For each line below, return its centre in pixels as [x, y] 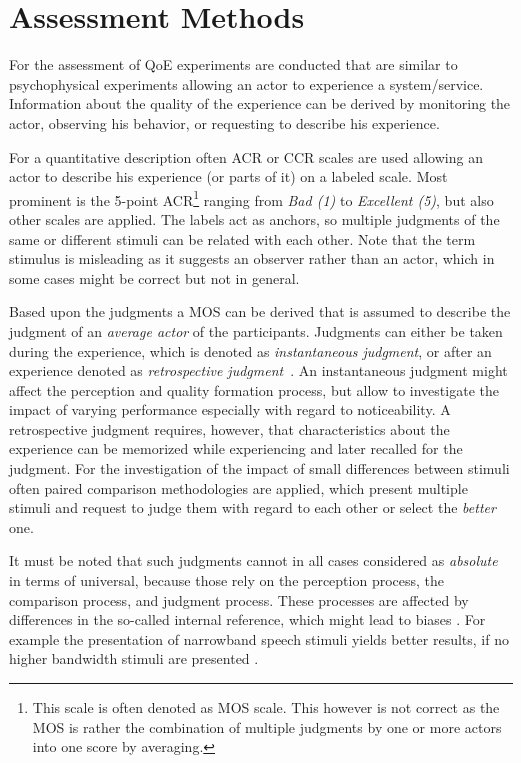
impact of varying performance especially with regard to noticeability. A [230, 409]
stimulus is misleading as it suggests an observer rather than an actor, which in [252, 258]
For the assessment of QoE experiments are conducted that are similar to [233, 64]
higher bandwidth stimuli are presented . [134, 658]
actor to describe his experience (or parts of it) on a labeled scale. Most [228, 176]
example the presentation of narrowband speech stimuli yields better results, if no [259, 638]
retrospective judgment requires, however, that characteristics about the [229, 428]
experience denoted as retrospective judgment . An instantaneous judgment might [258, 370]
